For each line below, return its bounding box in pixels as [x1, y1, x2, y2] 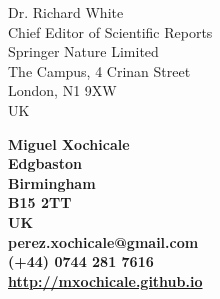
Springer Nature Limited [8, 41, 159, 62]
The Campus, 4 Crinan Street [8, 60, 191, 81]
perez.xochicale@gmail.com [8, 231, 199, 252]
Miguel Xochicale [8, 133, 130, 154]
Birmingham [8, 172, 96, 193]
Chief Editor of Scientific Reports [8, 21, 213, 42]
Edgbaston [8, 153, 82, 174]
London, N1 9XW [8, 80, 117, 101]
